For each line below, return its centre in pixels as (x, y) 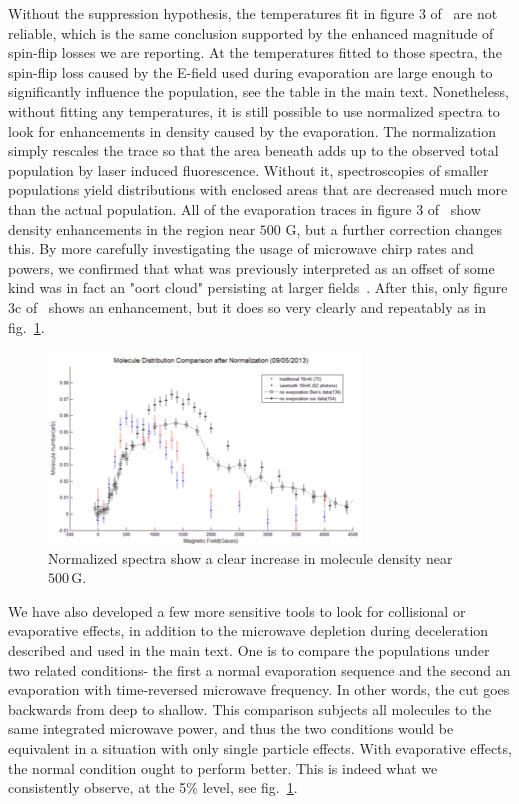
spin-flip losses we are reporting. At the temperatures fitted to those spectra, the (255, 52)
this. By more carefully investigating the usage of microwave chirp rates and (241, 248)
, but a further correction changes (399, 228)
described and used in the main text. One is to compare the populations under (249, 650)
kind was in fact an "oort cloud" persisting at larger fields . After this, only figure (258, 287)
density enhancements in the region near (132, 228)
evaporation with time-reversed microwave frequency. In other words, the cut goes (259, 689)
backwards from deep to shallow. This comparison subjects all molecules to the (250, 708)
